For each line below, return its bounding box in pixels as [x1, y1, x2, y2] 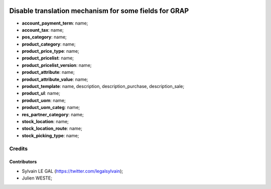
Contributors [9, 159, 37, 165]
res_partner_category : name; [22, 111, 84, 118]
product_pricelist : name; [22, 55, 74, 61]
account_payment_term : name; [22, 20, 88, 26]
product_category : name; [22, 41, 76, 47]
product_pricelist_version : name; [22, 62, 92, 68]
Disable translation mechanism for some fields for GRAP [9, 7, 189, 15]
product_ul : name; [22, 90, 60, 97]
